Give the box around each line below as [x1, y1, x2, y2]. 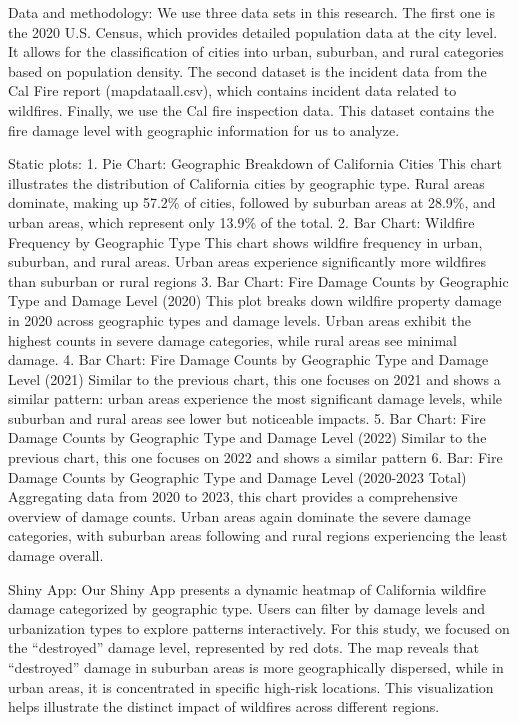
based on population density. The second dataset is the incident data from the [8, 60, 487, 81]
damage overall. [8, 545, 104, 566]
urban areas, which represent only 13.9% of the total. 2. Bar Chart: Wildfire [8, 211, 475, 232]
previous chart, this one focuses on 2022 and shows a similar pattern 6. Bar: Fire [8, 447, 503, 468]
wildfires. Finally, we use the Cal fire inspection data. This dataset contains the [8, 99, 495, 120]
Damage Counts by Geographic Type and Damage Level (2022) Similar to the [8, 427, 487, 448]
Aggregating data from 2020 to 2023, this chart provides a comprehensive [8, 486, 458, 507]
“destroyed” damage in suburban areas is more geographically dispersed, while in [8, 657, 504, 677]
